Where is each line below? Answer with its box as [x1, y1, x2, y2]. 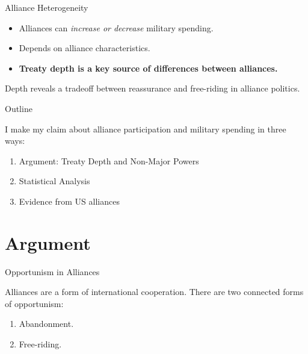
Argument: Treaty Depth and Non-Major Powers [19, 154, 199, 167]
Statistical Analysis [19, 175, 90, 187]
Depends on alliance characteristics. [19, 42, 150, 54]
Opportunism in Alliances [5, 265, 100, 278]
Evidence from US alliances [19, 194, 120, 207]
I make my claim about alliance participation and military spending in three [5, 122, 286, 135]
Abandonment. [19, 317, 74, 330]
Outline [5, 102, 32, 114]
